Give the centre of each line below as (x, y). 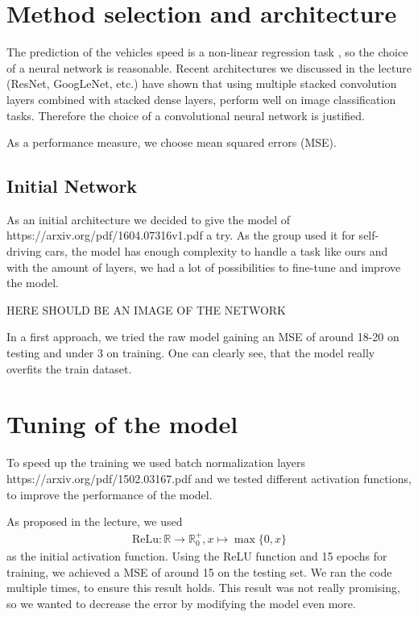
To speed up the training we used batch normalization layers (156, 463)
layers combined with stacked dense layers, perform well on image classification (201, 99)
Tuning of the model (122, 424)
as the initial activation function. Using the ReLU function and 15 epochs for (197, 556)
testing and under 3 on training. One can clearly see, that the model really (191, 353)
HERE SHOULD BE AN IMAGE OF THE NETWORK (147, 309)
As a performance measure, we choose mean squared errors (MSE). (172, 142)
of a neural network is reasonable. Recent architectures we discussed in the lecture (209, 67)
